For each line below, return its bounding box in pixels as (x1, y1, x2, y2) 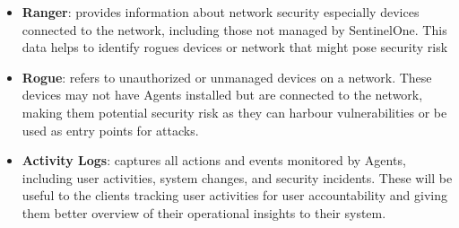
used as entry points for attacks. (22, 120, 199, 139)
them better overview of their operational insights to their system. (22, 203, 386, 222)
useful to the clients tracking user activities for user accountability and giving (22, 186, 448, 205)
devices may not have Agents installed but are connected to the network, (22, 85, 423, 104)
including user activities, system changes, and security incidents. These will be (22, 168, 453, 187)
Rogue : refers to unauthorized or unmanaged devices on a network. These (22, 67, 432, 86)
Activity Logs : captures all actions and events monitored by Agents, (22, 151, 406, 170)
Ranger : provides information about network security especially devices (22, 3, 420, 21)
